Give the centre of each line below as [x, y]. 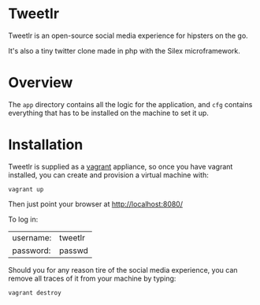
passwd [74, 251]
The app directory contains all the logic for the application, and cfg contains [130, 104]
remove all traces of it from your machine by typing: [92, 278]
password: [32, 251]
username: [32, 237]
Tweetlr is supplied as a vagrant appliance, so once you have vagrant [121, 166]
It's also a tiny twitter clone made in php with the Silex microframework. [124, 50]
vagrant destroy [35, 292]
